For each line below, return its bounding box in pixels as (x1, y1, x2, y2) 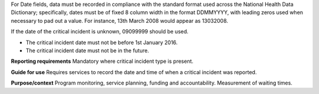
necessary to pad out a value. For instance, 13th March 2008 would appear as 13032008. (11, 17, 229, 24)
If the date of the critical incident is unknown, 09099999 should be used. (11, 28, 189, 35)
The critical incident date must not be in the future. (25, 47, 149, 54)
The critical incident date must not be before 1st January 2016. (25, 39, 178, 46)
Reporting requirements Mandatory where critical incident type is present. (11, 58, 194, 65)
